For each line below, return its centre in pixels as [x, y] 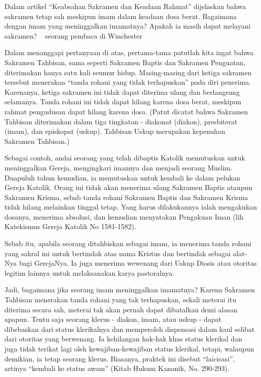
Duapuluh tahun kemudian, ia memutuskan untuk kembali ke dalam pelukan [122, 177]
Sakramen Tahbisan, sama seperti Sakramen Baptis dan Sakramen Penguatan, [125, 62]
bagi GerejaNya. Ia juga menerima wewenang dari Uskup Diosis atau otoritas [138, 263]
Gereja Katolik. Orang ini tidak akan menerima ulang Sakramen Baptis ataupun [128, 187]
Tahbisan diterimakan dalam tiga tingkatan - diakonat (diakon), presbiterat [121, 121]
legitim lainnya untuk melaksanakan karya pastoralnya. [89, 272]
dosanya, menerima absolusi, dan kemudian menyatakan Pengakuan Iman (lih [124, 216]
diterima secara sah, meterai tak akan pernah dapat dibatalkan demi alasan [121, 309]
